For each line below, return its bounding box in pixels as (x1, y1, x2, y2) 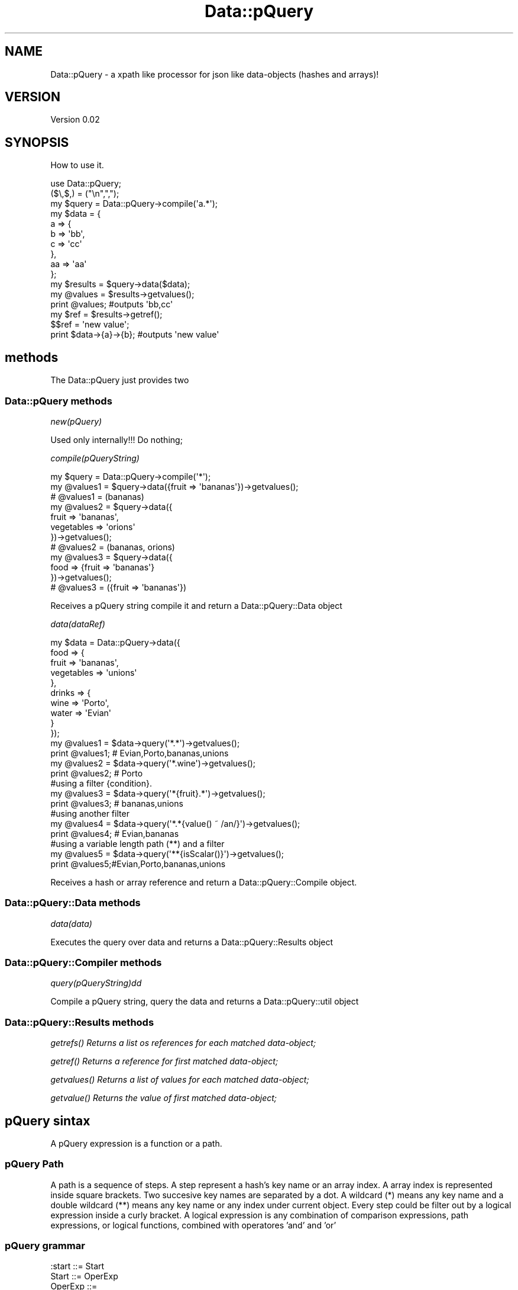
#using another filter (50, 808, 129, 819)
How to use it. (50, 160, 104, 171)
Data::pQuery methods (5, 394, 112, 407)
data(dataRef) (50, 618, 105, 629)
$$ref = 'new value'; (50, 319, 129, 330)
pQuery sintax (5, 1113, 90, 1128)
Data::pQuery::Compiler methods (5, 957, 162, 968)
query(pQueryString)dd (50, 978, 142, 989)
